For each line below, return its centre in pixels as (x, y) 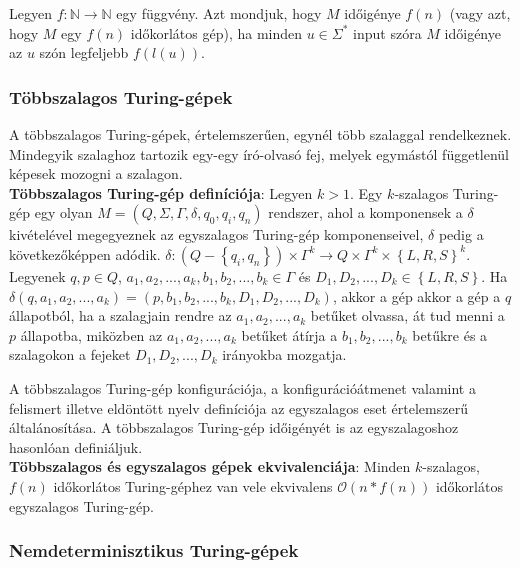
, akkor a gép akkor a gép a (416, 295)
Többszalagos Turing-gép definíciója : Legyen (161, 192)
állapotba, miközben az (91, 334)
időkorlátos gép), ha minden (216, 32)
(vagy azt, (480, 13)
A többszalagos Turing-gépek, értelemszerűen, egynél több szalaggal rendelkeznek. (260, 134)
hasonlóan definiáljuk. (76, 446)
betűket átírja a (289, 334)
